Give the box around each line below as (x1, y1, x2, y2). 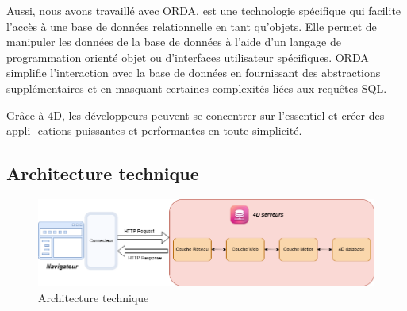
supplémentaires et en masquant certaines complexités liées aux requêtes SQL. (6, 79, 387, 96)
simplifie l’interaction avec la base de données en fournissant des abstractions (6, 64, 381, 81)
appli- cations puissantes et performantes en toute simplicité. (6, 122, 302, 139)
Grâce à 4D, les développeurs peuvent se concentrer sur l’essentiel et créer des (6, 106, 385, 123)
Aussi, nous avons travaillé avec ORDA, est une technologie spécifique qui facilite (6, 2, 401, 18)
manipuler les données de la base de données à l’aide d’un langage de (6, 33, 341, 50)
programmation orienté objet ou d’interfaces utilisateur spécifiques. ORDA (6, 48, 369, 65)
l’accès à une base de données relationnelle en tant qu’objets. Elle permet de (6, 17, 377, 34)
